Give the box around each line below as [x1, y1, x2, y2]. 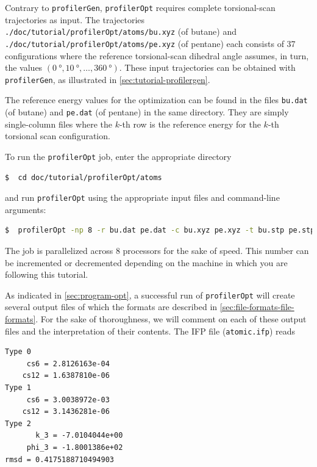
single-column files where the [5, 117, 112, 130]
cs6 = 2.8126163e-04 [26, 359, 110, 368]
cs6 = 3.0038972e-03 [26, 395, 110, 404]
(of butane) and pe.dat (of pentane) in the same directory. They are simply [5, 106, 289, 118]
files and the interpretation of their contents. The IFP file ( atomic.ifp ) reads [5, 324, 296, 337]
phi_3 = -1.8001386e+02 [26, 443, 123, 452]
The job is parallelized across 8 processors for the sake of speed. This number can [5, 244, 309, 256]
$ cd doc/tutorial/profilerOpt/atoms [5, 173, 162, 182]
